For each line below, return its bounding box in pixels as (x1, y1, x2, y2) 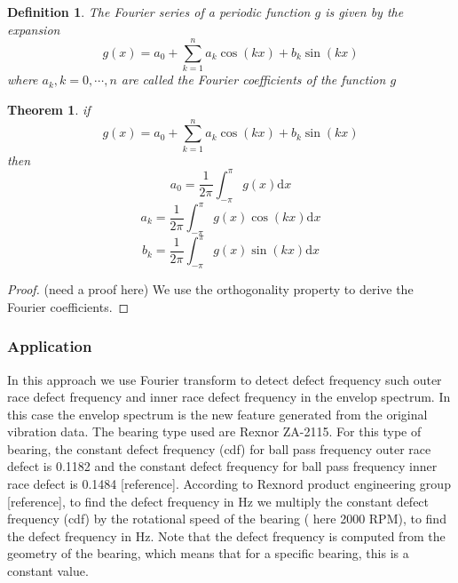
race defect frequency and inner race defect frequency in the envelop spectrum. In (7, 387, 451, 406)
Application (7, 335, 92, 357)
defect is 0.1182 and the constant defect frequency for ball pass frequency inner (7, 457, 438, 475)
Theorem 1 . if (7, 100, 91, 118)
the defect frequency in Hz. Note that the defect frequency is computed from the (7, 526, 446, 545)
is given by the (325, 3, 404, 20)
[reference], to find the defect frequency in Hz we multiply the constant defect (7, 491, 430, 510)
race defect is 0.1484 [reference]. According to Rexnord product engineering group (7, 475, 451, 493)
